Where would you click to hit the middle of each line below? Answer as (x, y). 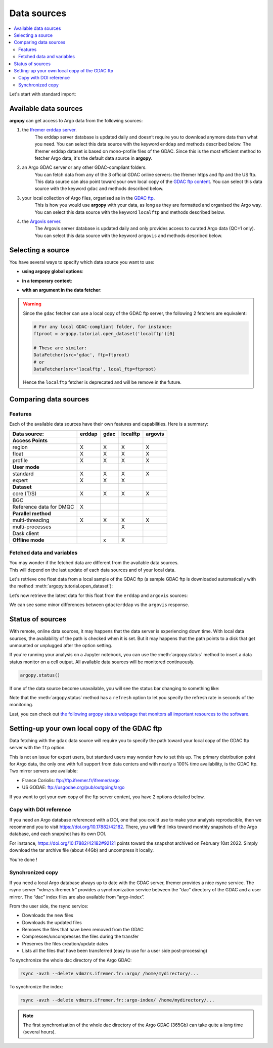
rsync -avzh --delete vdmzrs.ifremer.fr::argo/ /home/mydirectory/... (109, 973)
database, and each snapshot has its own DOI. (58, 834)
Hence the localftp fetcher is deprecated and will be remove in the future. (102, 382)
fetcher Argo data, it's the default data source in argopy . (94, 158)
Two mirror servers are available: (43, 771)
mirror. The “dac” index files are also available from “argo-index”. (77, 897)
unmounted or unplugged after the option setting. (61, 645)
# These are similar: (60, 348)
